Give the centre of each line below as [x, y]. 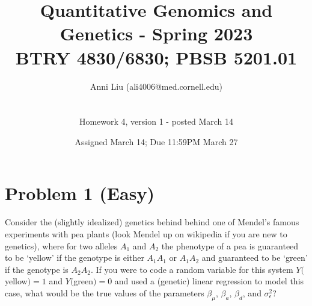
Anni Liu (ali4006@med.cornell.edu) [156, 86]
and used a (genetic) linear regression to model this [209, 281]
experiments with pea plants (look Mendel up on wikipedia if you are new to [146, 234]
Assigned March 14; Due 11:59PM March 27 [156, 141]
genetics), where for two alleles [61, 245]
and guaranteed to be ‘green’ [255, 258]
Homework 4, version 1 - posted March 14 [156, 121]
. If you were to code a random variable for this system [192, 269]
